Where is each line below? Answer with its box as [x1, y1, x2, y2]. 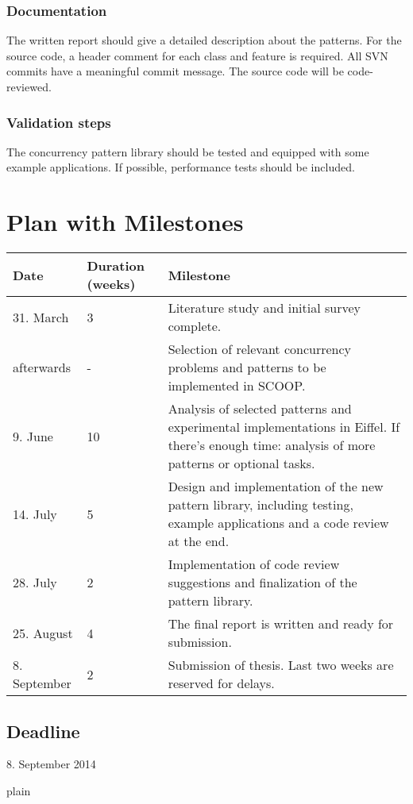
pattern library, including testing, [168, 495, 353, 514]
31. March [13, 307, 69, 326]
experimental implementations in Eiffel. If [168, 417, 400, 437]
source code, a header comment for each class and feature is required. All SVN [6, 47, 388, 63]
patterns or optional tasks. [168, 454, 315, 473]
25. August [13, 623, 73, 642]
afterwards [13, 358, 71, 377]
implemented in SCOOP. [168, 376, 306, 395]
